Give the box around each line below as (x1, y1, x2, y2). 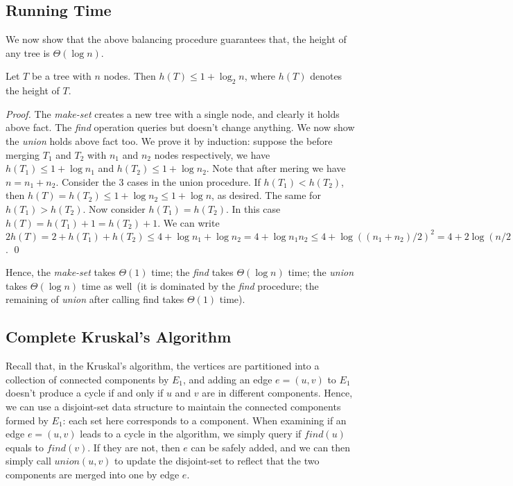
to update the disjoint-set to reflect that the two (114, 453, 320, 468)
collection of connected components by (6, 372, 169, 386)
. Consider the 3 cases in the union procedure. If (55, 174, 261, 189)
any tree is (6, 45, 50, 60)
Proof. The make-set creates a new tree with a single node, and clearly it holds (6, 106, 340, 121)
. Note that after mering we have (206, 161, 346, 175)
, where (244, 69, 276, 83)
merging (6, 147, 40, 162)
